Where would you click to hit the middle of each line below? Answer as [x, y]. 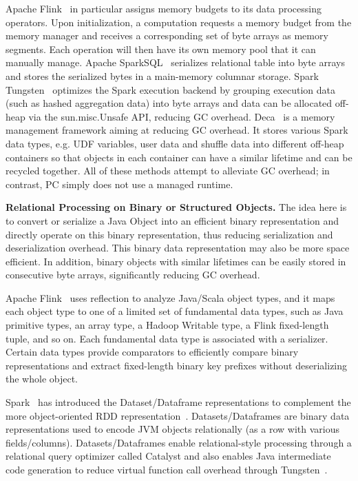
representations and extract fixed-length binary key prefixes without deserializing [177, 365]
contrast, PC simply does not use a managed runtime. [119, 184]
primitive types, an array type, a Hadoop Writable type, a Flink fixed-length [167, 325]
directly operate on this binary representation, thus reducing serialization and [169, 234]
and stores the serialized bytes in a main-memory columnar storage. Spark [162, 75]
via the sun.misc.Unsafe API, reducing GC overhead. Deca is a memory [182, 116]
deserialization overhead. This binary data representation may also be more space [178, 248]
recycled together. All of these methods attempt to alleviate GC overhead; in [168, 171]
